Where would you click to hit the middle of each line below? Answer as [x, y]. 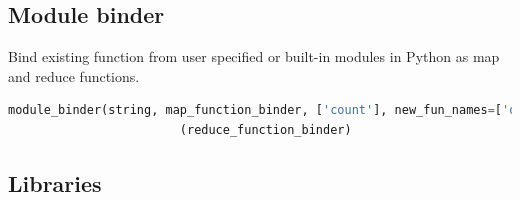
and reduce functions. [74, 75]
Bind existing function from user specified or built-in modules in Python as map [254, 56]
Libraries [55, 182]
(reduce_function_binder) [265, 129]
